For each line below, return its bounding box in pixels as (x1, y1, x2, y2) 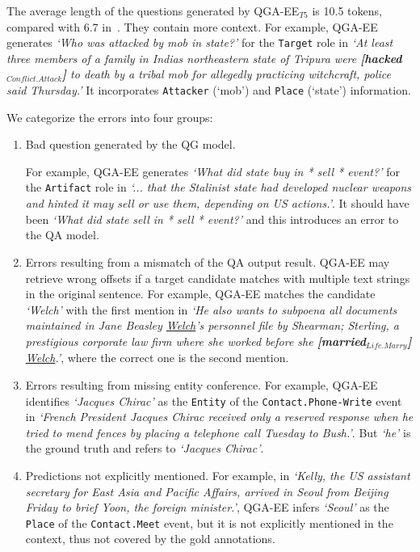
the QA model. (25, 226, 99, 243)
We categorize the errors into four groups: (6, 108, 213, 125)
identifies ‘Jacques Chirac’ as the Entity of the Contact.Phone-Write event (25, 392, 402, 409)
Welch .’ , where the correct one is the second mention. (25, 349, 289, 366)
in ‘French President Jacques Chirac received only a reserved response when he (25, 408, 414, 425)
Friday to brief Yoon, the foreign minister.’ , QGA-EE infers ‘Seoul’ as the (25, 499, 389, 516)
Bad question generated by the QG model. (25, 136, 236, 153)
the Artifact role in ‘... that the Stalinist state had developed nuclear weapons (25, 179, 412, 196)
